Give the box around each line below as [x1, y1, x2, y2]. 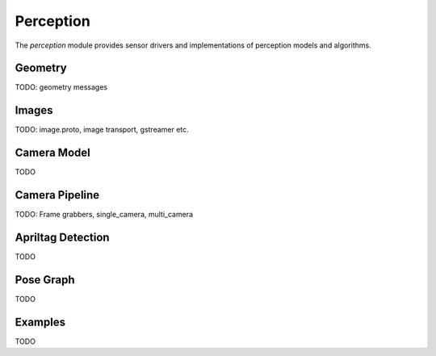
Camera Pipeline [15, 188, 100, 202]
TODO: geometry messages [15, 82, 108, 92]
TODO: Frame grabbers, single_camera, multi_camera [15, 210, 194, 220]
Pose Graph [15, 273, 76, 287]
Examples [15, 315, 66, 329]
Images [15, 103, 53, 117]
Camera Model [15, 146, 90, 160]
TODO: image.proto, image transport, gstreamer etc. [15, 125, 189, 135]
